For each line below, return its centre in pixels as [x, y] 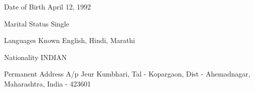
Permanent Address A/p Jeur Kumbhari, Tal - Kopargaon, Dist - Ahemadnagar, [127, 74]
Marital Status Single [37, 23]
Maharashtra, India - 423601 [48, 83]
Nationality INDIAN [35, 57]
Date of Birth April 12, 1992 [47, 6]
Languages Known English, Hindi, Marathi [70, 40]
